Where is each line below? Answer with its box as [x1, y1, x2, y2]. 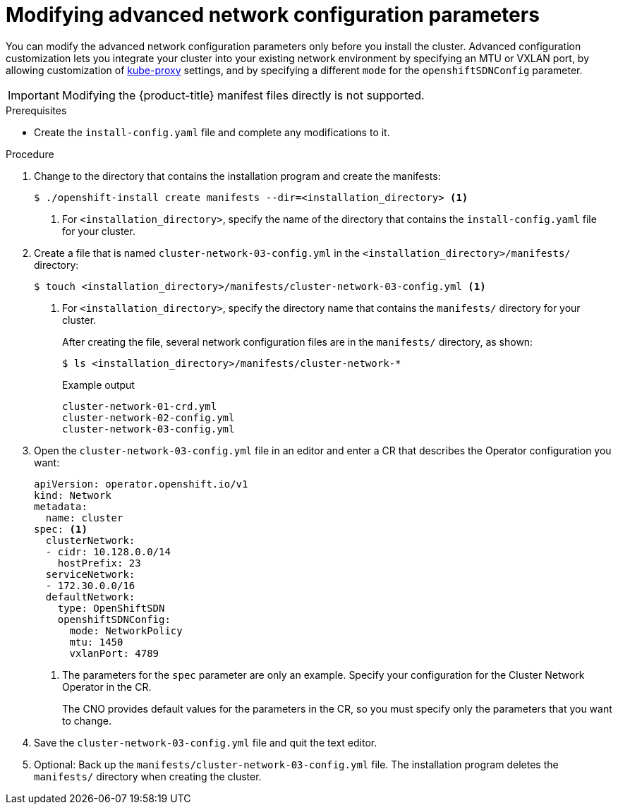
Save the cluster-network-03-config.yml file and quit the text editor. [34, 736, 377, 749]
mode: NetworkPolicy [69, 624, 183, 636]
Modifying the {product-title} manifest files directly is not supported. [61, 87, 425, 102]
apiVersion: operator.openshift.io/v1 [34, 478, 248, 490]
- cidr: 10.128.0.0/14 [45, 545, 171, 557]
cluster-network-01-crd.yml [62, 400, 217, 412]
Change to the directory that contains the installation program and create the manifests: [34, 169, 441, 182]
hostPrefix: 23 [57, 557, 141, 569]
